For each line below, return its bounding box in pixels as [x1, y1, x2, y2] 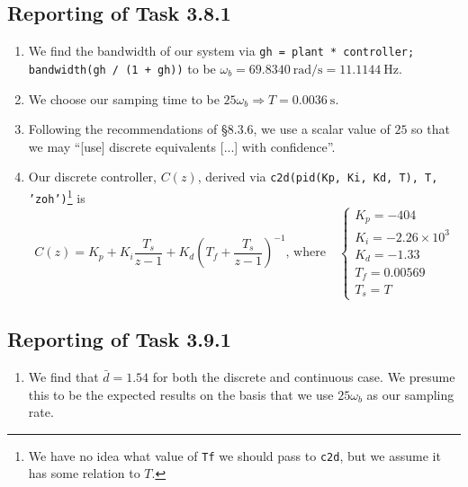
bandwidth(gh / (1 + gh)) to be [28, 58, 216, 77]
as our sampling [366, 385, 454, 403]
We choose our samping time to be [28, 89, 220, 108]
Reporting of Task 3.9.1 [7, 325, 231, 353]
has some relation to [28, 464, 140, 483]
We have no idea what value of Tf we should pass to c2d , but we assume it [28, 446, 441, 465]
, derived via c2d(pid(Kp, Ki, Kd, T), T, [197, 167, 438, 186]
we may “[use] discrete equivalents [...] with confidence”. [28, 137, 336, 155]
